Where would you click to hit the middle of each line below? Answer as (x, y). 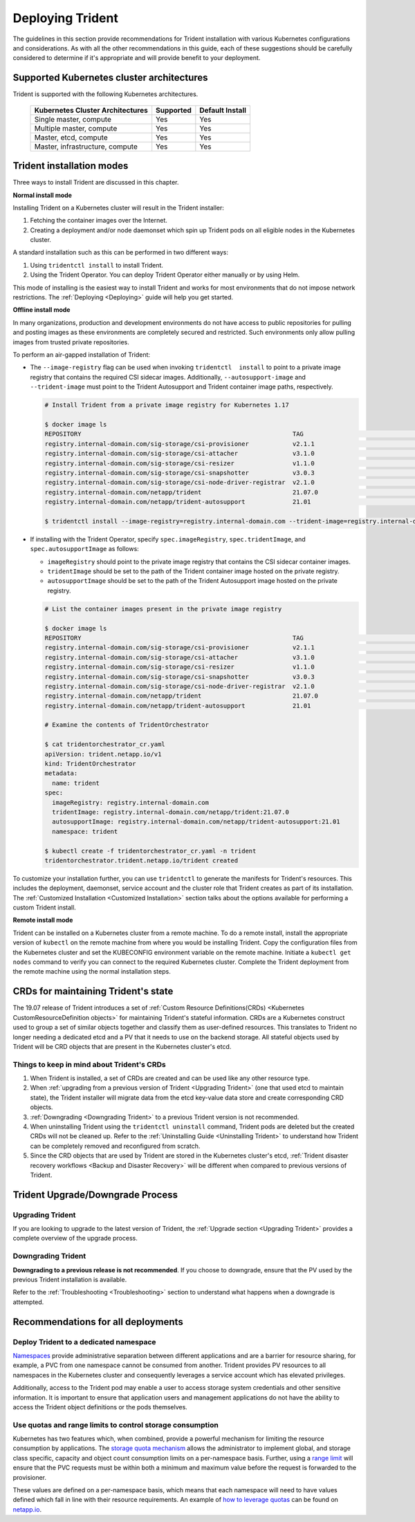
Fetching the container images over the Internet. (99, 221)
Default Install (223, 110)
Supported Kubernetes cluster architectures (110, 78)
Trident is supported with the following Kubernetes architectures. (105, 94)
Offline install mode (41, 310)
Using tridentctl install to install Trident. (97, 265)
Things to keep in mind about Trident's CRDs (89, 1064)
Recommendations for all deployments (98, 1322)
